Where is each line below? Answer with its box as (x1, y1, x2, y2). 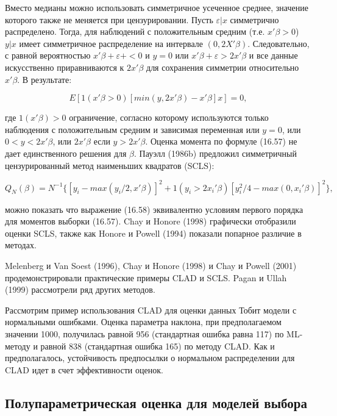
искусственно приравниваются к (5, 60, 124, 73)
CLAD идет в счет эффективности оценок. (5, 363, 163, 376)
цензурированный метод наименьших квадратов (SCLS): (5, 159, 215, 171)
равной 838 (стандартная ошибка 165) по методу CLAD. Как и (40, 339, 275, 352)
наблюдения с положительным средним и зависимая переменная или (5, 123, 260, 135)
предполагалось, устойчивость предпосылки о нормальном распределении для (5, 351, 295, 364)
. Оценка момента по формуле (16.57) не (145, 135, 297, 148)
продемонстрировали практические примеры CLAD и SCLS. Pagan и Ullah (5, 271, 287, 284)
